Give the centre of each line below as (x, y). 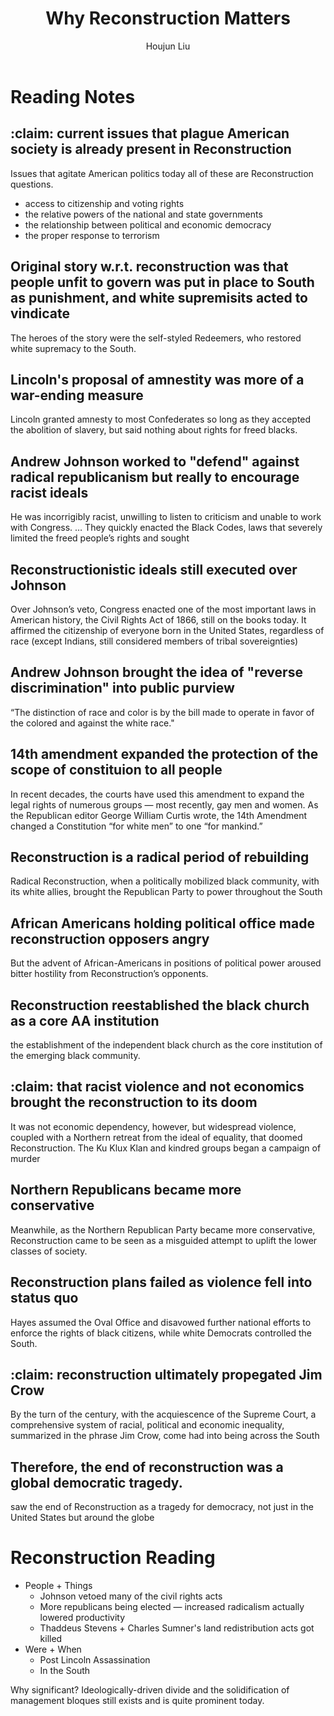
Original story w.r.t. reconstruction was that (149, 267)
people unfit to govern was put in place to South (162, 282)
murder (25, 1158)
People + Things (58, 1586)
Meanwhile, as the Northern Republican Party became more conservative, (163, 1229)
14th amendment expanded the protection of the (164, 754)
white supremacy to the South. (73, 348)
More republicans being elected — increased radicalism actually (172, 1607)
